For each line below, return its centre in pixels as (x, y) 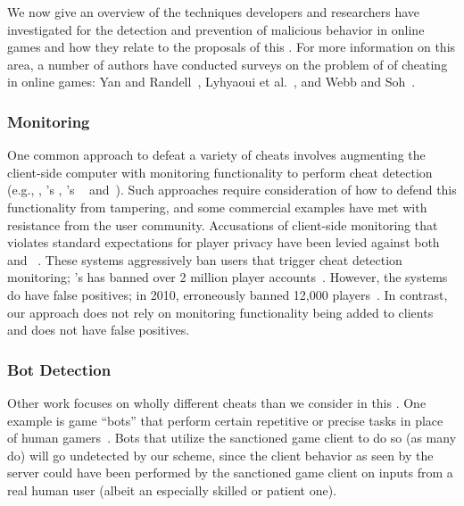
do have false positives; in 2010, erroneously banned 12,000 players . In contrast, (228, 294)
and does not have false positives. (99, 330)
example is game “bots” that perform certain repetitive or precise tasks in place (225, 420)
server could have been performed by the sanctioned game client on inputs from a (230, 473)
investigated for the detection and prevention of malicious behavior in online (216, 29)
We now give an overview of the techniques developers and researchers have (214, 12)
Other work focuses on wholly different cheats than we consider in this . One (217, 402)
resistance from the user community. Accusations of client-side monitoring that (223, 224)
